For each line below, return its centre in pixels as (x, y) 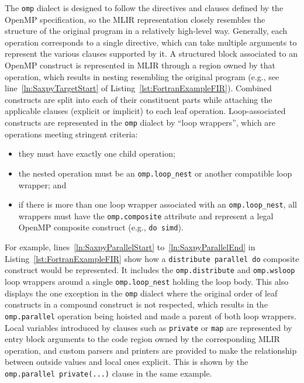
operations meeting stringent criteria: (71, 134)
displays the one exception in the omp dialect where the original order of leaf (141, 293)
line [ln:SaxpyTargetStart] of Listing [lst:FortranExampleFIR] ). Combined (138, 88)
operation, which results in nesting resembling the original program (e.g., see (142, 76)
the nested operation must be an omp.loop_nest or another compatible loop (155, 173)
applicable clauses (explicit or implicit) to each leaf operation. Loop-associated (145, 111)
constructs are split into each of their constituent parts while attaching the (139, 99)
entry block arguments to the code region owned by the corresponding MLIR (142, 339)
